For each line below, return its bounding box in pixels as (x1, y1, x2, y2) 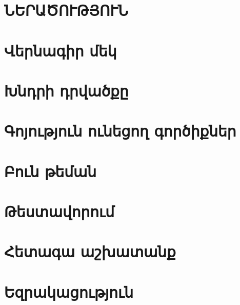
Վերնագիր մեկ (4, 40, 117, 61)
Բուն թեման (4, 160, 97, 181)
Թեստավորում (4, 201, 114, 222)
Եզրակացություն (4, 281, 133, 302)
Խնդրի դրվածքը (4, 80, 129, 101)
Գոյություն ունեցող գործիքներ (4, 120, 236, 141)
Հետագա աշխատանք (4, 241, 176, 262)
